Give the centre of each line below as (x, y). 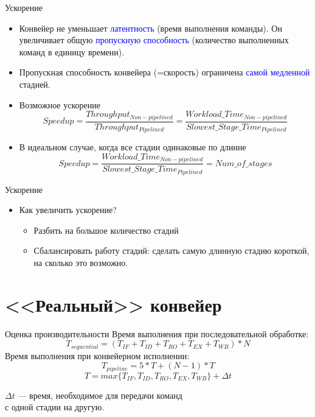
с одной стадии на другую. (55, 407)
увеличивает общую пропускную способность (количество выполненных (154, 40)
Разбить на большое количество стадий (106, 230)
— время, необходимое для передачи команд (100, 395)
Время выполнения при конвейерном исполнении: (97, 355)
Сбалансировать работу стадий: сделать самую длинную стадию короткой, (171, 251)
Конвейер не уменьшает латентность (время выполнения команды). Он (151, 28)
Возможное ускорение (60, 104)
